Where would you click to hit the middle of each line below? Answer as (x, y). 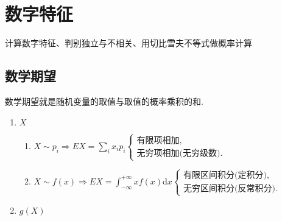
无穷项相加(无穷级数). (180, 153)
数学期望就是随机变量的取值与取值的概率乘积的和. (104, 101)
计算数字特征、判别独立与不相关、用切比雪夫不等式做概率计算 (129, 43)
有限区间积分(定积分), (226, 176)
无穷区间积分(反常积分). (231, 189)
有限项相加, (159, 140)
